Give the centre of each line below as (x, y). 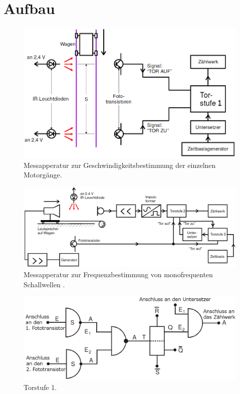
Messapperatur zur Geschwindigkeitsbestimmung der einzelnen (120, 165)
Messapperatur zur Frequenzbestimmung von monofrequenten (118, 274)
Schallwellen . (44, 284)
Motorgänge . (43, 175)
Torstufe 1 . (40, 387)
